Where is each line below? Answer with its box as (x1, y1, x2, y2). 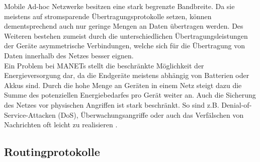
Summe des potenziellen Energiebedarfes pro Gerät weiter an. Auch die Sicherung (4, 90, 256, 100)
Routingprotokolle (4, 144, 100, 159)
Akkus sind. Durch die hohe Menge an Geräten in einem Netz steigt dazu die (4, 79, 242, 90)
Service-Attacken (4, 109, 56, 120)
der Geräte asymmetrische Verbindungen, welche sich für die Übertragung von (4, 40, 245, 51)
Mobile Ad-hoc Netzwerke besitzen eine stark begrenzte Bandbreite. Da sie (4, 1, 235, 11)
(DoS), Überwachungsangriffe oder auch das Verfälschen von (58, 109, 244, 120)
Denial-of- (221, 99, 252, 110)
